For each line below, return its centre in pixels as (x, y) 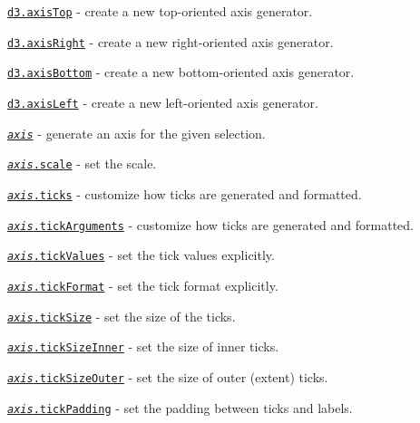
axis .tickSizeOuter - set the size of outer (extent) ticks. (168, 376)
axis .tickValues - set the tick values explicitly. (141, 255)
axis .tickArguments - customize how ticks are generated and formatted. (210, 224)
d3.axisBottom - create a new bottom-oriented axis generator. (181, 72)
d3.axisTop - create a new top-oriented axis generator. (160, 11)
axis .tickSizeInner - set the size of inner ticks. (143, 346)
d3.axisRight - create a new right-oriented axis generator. (171, 41)
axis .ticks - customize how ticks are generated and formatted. (185, 193)
